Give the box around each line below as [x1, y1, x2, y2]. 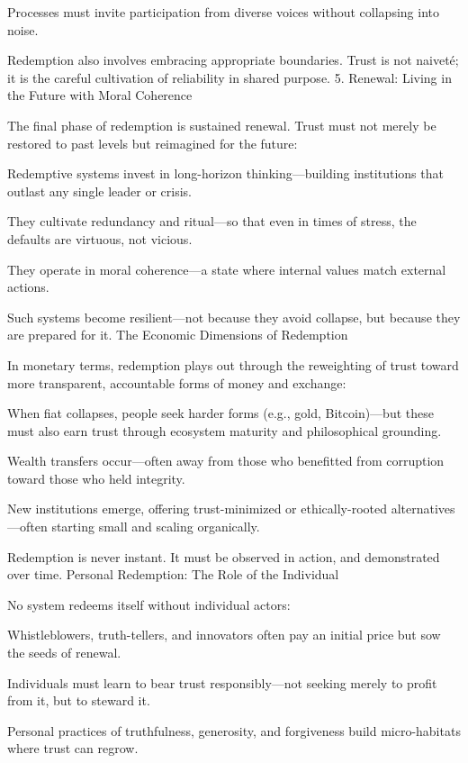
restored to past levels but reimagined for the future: [7, 133, 298, 152]
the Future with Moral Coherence [7, 86, 193, 104]
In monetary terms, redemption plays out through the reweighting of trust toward [7, 355, 459, 374]
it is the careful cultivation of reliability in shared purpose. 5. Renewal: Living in [7, 68, 452, 86]
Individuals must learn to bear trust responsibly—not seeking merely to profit [7, 673, 437, 692]
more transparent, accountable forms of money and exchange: [7, 373, 346, 392]
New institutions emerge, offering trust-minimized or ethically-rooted [7, 499, 387, 518]
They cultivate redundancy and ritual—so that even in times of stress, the [7, 212, 417, 231]
